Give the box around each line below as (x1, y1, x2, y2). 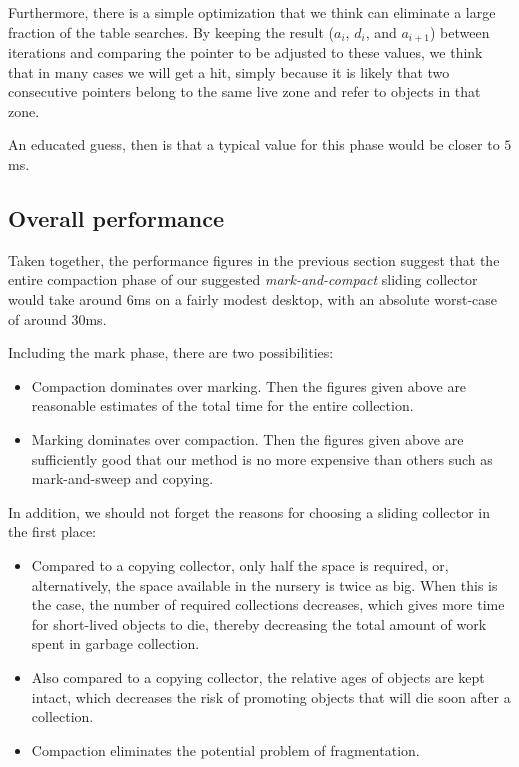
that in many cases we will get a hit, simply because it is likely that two (8, 61, 450, 82)
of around (8, 308, 67, 329)
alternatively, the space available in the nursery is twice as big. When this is (31, 574, 498, 595)
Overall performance (8, 203, 225, 233)
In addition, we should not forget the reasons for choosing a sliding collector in (8, 501, 491, 522)
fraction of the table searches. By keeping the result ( (8, 21, 335, 42)
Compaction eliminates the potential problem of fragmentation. (31, 739, 420, 760)
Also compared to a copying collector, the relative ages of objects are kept (31, 666, 485, 687)
